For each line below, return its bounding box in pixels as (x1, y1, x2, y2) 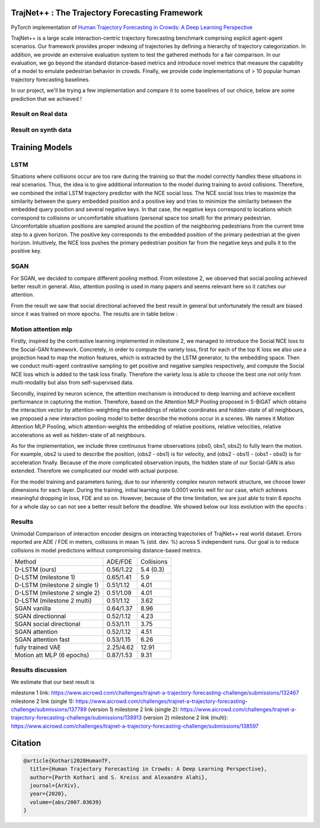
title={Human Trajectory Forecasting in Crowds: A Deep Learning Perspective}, (30, 766, 268, 772)
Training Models (11, 142, 72, 152)
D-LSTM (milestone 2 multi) (14, 597, 92, 605)
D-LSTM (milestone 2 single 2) (14, 589, 100, 597)
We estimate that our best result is (11, 678, 95, 685)
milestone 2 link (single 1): (11, 698, 75, 705)
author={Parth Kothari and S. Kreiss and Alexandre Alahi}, (30, 774, 208, 781)
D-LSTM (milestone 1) (14, 573, 75, 581)
